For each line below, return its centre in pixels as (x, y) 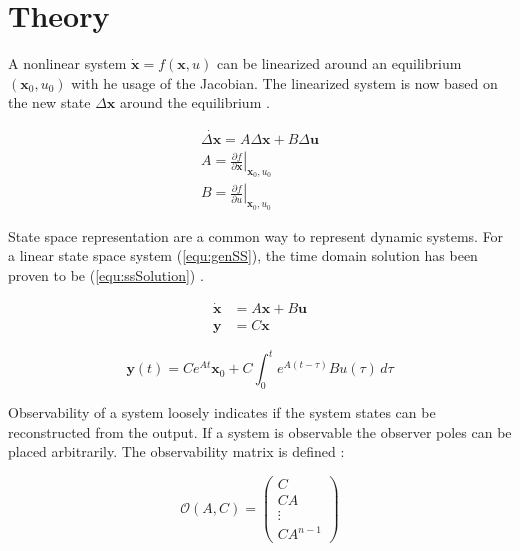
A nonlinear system (67, 63)
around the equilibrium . (195, 102)
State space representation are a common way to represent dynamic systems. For (256, 235)
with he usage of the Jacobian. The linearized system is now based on (284, 82)
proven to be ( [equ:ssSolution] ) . (106, 274)
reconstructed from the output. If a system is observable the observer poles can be (260, 431)
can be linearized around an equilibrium (339, 63)
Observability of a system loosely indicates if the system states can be (222, 411)
